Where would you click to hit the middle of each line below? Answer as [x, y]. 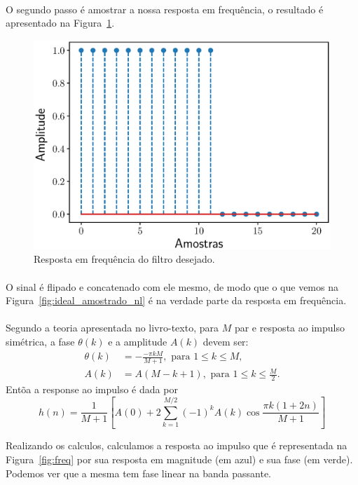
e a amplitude [138, 341]
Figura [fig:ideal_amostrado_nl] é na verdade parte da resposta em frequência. [176, 300]
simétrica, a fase [40, 341]
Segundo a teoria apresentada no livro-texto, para [112, 328]
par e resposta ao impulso [289, 328]
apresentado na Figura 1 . [60, 23]
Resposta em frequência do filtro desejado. [124, 259]
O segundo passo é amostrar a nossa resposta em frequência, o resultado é [165, 9]
